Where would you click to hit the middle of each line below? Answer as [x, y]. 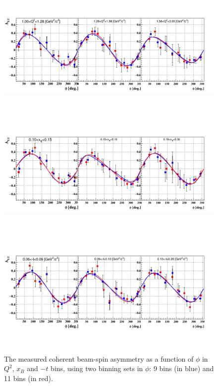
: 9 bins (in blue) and [182, 368]
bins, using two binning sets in [97, 368]
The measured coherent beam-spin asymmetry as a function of [99, 358]
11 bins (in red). [28, 378]
